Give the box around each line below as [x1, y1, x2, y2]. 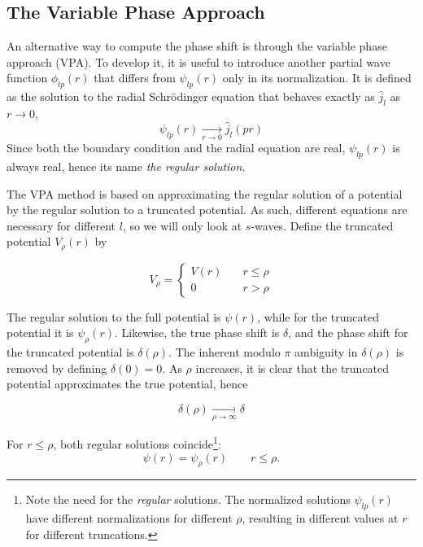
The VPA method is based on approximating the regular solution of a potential [7, 185, 403, 202]
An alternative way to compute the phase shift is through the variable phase [7, 37, 387, 55]
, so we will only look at [122, 217, 242, 234]
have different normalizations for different [25, 510, 233, 527]
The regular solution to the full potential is [7, 308, 221, 325]
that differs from [94, 69, 176, 86]
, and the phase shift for [288, 324, 408, 341]
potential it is [7, 324, 74, 341]
